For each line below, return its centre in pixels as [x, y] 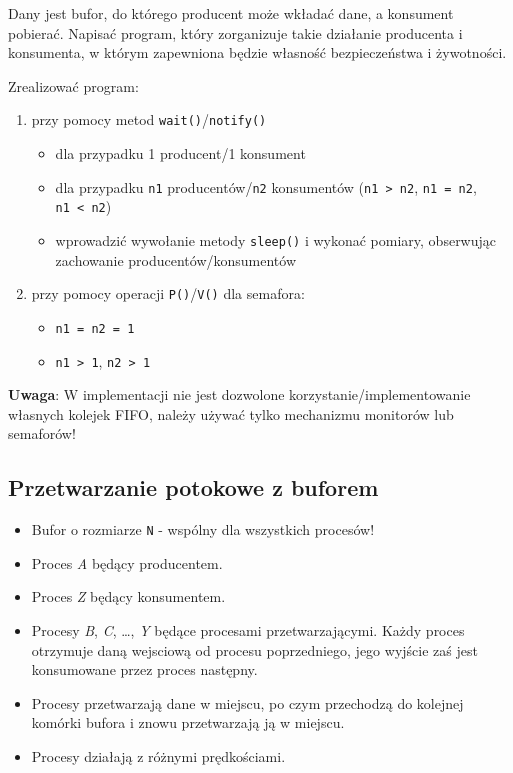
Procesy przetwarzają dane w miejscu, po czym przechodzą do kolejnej [247, 702]
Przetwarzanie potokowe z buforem [193, 487]
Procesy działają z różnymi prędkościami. [158, 755]
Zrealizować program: [73, 85]
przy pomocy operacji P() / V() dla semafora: [168, 293]
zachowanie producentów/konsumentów [176, 259]
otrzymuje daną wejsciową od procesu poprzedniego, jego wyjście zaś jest [254, 649]
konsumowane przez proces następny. [144, 669]
